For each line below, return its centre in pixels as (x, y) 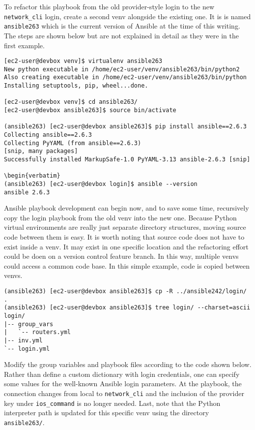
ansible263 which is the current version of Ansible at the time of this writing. (122, 26)
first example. (24, 45)
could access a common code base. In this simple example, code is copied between (127, 265)
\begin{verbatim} (32, 176)
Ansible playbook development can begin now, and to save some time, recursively (127, 208)
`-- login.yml (27, 349)
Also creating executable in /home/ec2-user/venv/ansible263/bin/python (125, 77)
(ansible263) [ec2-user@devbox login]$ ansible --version (101, 184)
